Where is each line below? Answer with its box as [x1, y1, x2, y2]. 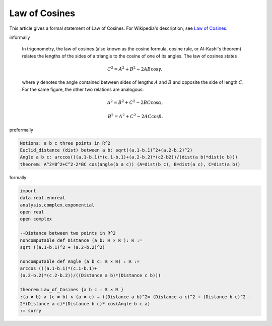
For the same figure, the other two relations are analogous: [22, 86, 144, 92]
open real [20, 209, 44, 214]
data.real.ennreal [20, 195, 65, 201]
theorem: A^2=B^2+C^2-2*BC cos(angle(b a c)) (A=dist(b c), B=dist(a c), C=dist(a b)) [20, 161, 241, 167]
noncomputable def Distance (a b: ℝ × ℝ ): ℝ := [20, 237, 143, 243]
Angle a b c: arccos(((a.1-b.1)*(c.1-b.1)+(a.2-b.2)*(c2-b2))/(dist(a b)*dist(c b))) [20, 154, 238, 160]
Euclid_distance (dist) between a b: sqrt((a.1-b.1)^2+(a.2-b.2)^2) [20, 147, 193, 153]
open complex [20, 216, 52, 222]
